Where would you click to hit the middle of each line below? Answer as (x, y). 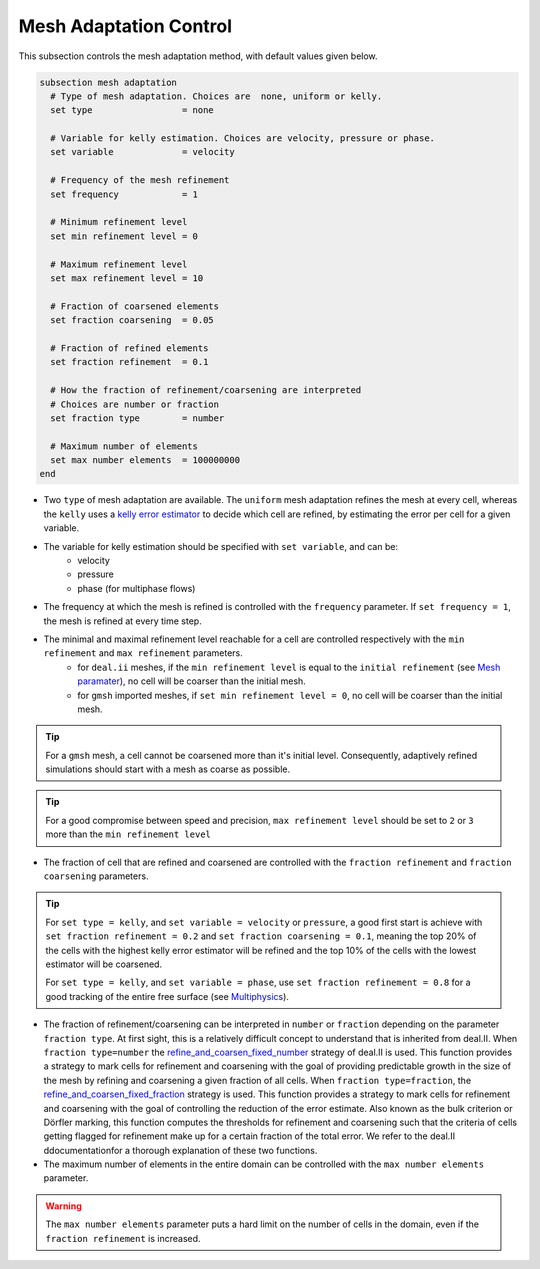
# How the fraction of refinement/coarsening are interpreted (206, 390)
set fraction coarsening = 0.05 (132, 320)
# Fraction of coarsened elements (135, 306)
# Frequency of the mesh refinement (140, 180)
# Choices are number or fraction (135, 404)
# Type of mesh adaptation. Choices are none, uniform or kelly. (216, 96)
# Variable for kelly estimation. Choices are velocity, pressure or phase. (242, 138)
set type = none (132, 110)
